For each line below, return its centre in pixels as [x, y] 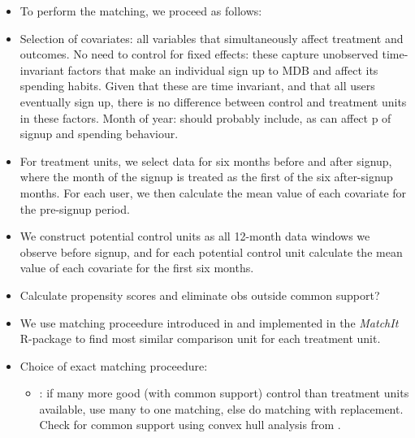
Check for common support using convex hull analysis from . [190, 425]
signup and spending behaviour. [99, 134]
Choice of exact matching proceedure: [114, 365]
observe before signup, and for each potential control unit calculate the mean [211, 252]
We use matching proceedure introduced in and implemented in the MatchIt [209, 322]
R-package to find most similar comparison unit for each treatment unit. [200, 338]
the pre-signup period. [75, 208]
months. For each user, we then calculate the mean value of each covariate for [213, 192]
